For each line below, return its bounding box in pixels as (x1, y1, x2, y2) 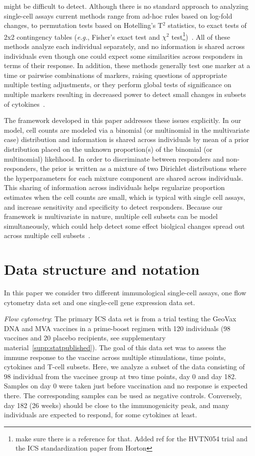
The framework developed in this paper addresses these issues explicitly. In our (4, 115, 241, 125)
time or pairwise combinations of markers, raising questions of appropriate (4, 70, 227, 80)
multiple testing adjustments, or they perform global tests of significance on (4, 79, 231, 90)
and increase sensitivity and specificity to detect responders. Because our (4, 201, 223, 212)
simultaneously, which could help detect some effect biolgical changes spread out (4, 220, 245, 231)
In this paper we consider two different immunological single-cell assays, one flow (4, 288, 247, 298)
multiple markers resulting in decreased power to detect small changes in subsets (4, 89, 246, 99)
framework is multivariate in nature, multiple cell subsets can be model (4, 211, 218, 221)
